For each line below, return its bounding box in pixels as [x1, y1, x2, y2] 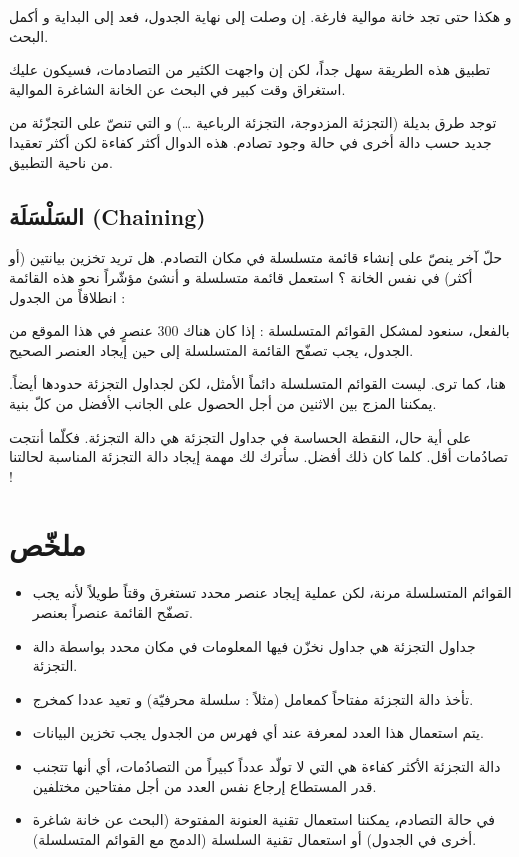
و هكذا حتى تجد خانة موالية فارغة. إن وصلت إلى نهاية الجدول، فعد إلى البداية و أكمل [9, 6, 512, 26]
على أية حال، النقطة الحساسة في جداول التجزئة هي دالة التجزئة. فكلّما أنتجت [9, 426, 472, 447]
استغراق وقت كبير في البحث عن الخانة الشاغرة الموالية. [9, 78, 346, 99]
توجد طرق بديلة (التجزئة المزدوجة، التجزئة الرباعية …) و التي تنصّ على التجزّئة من [9, 112, 497, 133]
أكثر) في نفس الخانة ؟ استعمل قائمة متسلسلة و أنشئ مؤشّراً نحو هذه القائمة [9, 266, 473, 287]
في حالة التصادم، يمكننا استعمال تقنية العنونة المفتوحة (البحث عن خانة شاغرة [32, 809, 495, 830]
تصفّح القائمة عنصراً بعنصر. [32, 602, 193, 623]
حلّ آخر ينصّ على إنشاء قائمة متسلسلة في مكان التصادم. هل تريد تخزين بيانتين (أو [9, 247, 503, 268]
